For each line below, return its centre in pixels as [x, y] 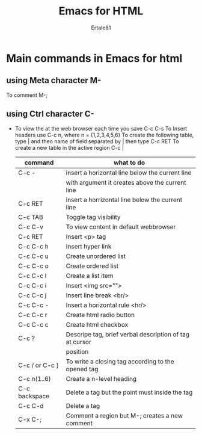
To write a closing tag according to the [120, 361]
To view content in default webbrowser [121, 227]
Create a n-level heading [101, 378]
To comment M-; [27, 95]
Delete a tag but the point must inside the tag [129, 392]
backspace [34, 396]
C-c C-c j [32, 295]
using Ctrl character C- [50, 114]
